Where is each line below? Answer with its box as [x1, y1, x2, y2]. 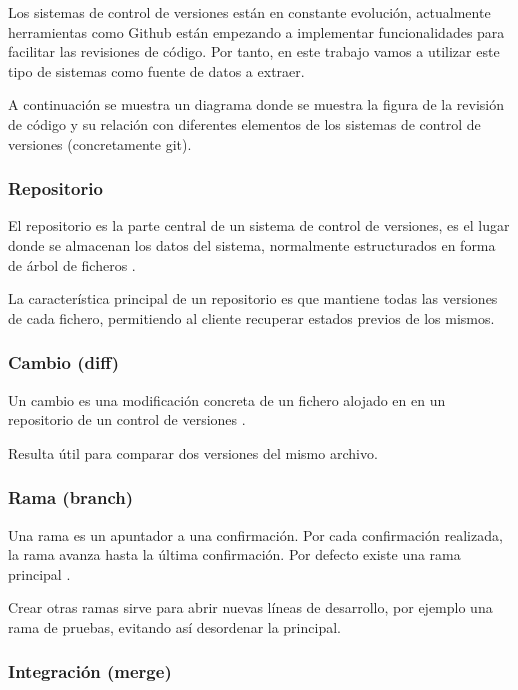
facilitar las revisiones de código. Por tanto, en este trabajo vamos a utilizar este [8, 41, 500, 62]
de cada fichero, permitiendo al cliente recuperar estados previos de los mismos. [8, 307, 495, 328]
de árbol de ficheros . [8, 254, 136, 275]
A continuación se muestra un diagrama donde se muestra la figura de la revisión [8, 94, 505, 115]
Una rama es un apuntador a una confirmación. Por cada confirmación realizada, [8, 524, 503, 545]
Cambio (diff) [8, 350, 120, 375]
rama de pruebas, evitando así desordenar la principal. [8, 616, 341, 637]
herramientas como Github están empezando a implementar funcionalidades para [8, 21, 505, 42]
